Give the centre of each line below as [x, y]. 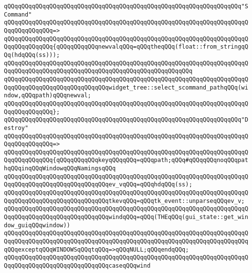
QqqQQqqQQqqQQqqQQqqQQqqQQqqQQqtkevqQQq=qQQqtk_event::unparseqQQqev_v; [124, 201]
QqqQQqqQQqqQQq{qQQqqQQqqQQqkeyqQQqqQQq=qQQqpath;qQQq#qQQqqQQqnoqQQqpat [126, 160]
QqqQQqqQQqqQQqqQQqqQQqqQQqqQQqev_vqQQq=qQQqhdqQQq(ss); [98, 185]
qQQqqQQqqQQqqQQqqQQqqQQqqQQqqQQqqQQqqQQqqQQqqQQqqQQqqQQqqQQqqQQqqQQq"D [126, 120]
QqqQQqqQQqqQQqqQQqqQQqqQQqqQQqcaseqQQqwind [77, 266]
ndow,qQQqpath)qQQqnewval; [48, 96]
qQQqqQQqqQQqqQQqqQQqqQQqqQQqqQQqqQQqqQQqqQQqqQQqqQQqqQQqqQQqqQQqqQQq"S [126, 6]
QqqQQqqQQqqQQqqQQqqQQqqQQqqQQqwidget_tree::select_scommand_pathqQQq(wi [126, 87]
